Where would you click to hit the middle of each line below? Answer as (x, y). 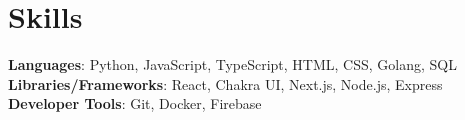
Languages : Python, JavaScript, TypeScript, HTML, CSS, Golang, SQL (232, 64)
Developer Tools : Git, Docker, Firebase (135, 103)
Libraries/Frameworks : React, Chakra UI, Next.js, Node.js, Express (225, 83)
